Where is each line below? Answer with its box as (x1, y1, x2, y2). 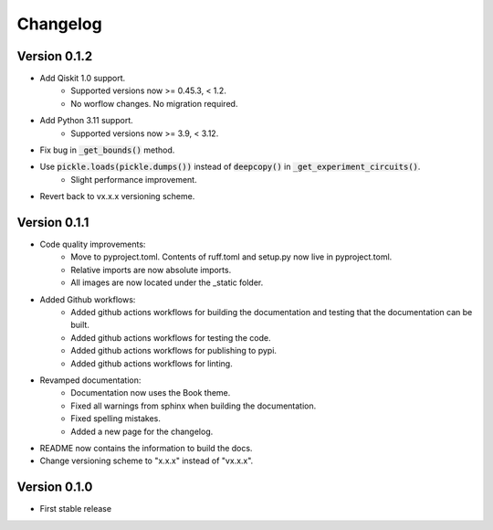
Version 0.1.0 (16, 480, 93, 495)
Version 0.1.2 (16, 48, 93, 64)
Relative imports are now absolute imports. (70, 264, 232, 275)
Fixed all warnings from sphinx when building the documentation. (70, 400, 317, 411)
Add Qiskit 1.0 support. (39, 73, 126, 84)
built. (70, 320, 90, 331)
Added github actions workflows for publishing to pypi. (70, 345, 278, 356)
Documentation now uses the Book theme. (70, 387, 231, 398)
